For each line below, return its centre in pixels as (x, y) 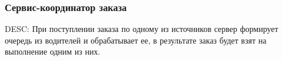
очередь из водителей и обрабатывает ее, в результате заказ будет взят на (136, 40)
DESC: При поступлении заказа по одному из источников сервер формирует (141, 29)
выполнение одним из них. (53, 51)
